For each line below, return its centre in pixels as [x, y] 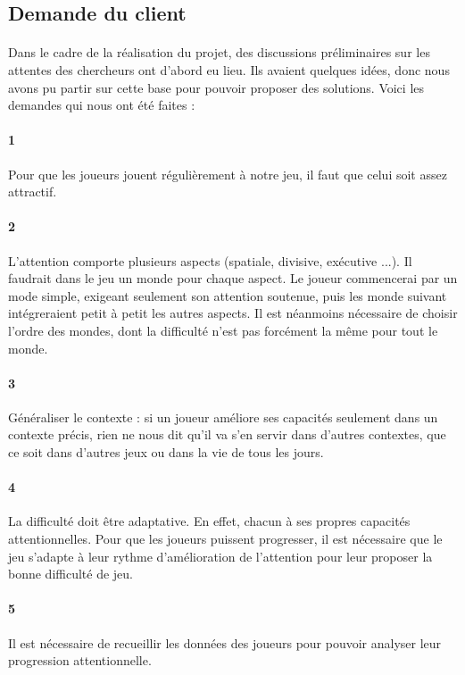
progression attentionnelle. [80, 660]
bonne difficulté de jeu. [71, 574]
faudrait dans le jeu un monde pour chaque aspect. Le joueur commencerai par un [233, 278]
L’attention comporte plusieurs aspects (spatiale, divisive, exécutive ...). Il [210, 260]
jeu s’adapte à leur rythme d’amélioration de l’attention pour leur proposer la [220, 556]
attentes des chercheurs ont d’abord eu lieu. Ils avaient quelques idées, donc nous [229, 69]
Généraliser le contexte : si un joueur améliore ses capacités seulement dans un [223, 417]
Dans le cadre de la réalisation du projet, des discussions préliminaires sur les [219, 52]
